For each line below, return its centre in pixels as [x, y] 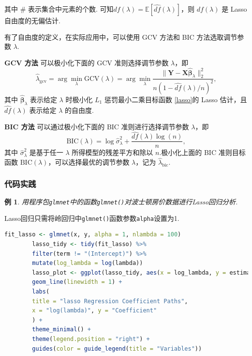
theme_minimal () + [62, 330]
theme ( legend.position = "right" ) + [91, 339]
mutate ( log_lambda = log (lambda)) [88, 263]
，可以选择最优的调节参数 [89, 162]
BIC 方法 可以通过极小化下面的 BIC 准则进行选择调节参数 [97, 126]
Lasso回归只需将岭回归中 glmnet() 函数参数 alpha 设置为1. [92, 218]
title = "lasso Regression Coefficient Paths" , [110, 301]
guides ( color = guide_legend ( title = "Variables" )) [117, 348]
